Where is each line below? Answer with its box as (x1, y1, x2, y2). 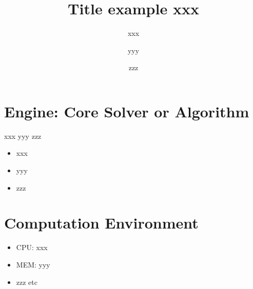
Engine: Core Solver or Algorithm (4, 100, 249, 121)
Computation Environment (4, 212, 199, 233)
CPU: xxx (16, 242, 48, 253)
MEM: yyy (16, 259, 50, 270)
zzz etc (16, 276, 37, 287)
